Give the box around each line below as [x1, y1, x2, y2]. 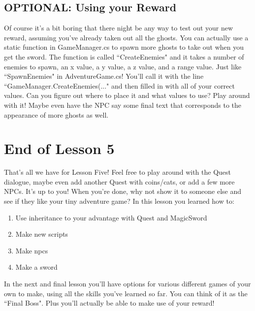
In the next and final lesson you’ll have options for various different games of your [4, 279, 251, 289]
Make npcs [15, 245, 48, 255]
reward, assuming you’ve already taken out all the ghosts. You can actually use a [4, 32, 249, 42]
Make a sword [15, 262, 58, 272]
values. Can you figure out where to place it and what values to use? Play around [4, 90, 250, 100]
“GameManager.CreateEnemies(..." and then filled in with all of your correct [4, 80, 235, 91]
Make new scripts [15, 229, 68, 239]
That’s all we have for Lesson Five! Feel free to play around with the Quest [4, 167, 231, 177]
